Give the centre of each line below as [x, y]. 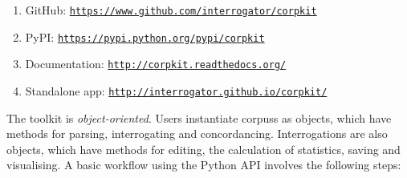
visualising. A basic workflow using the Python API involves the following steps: [204, 165]
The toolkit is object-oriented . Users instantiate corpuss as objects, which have [199, 117]
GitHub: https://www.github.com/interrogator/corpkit [171, 10]
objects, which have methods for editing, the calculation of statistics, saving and [203, 149]
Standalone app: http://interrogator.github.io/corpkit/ [176, 90]
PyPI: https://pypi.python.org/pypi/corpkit [145, 36]
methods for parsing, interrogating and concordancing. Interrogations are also [197, 133]
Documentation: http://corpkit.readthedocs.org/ [156, 64]
